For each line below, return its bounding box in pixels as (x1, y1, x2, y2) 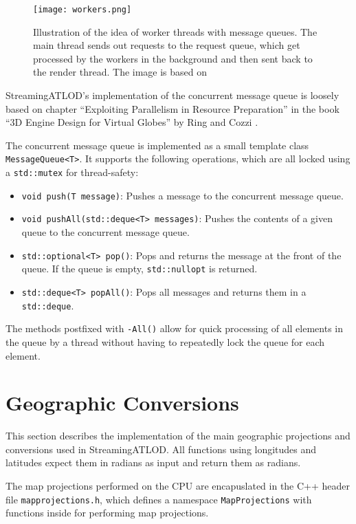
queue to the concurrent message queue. (21, 225, 190, 239)
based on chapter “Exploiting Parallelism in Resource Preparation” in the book (5, 101, 340, 116)
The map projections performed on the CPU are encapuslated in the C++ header (5, 479, 351, 492)
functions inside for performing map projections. (5, 505, 209, 520)
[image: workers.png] (33, 5, 132, 14)
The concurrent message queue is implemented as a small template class (5, 138, 309, 152)
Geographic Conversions (5, 389, 239, 417)
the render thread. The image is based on (33, 65, 208, 79)
